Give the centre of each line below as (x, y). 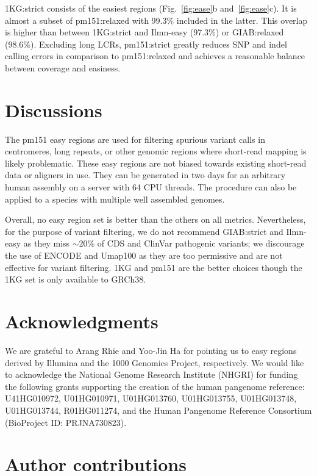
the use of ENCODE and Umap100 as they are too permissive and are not (144, 255)
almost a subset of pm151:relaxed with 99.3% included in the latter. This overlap (156, 20)
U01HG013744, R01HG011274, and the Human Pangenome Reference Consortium (158, 410)
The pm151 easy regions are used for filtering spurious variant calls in (135, 139)
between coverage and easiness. (63, 67)
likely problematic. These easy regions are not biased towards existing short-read (156, 163)
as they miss (47, 243)
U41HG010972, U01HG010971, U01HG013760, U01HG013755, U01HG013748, (151, 398)
